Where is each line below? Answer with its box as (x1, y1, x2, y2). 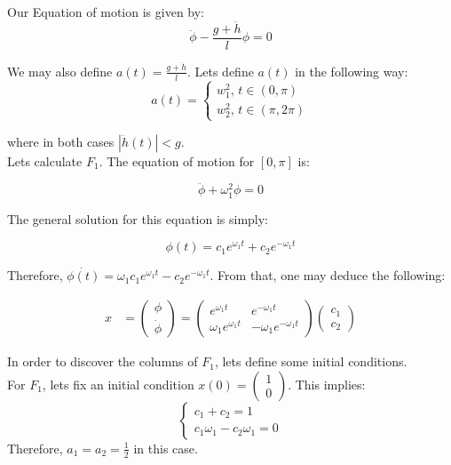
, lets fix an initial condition (42, 374, 194, 393)
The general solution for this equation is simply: (7, 209, 269, 228)
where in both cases (7, 132, 115, 150)
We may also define (7, 61, 113, 80)
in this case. (133, 438, 198, 457)
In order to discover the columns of (7, 352, 198, 371)
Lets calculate (7, 151, 83, 170)
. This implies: (288, 374, 366, 393)
